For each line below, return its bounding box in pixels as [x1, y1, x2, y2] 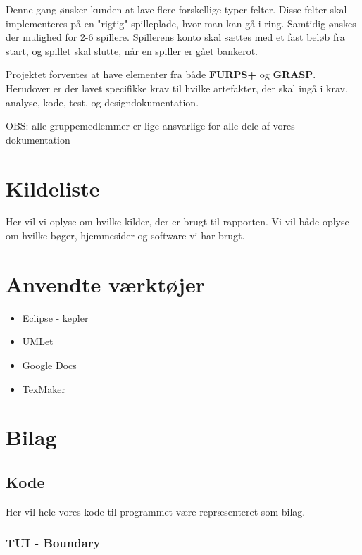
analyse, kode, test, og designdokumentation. [6, 94, 199, 109]
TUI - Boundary [6, 534, 101, 551]
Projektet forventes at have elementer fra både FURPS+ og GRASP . [6, 67, 316, 82]
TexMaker [22, 381, 65, 396]
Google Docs [22, 357, 77, 372]
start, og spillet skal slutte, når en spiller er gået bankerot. [6, 43, 258, 58]
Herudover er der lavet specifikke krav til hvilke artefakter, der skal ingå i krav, [6, 80, 348, 95]
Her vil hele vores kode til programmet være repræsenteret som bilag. [6, 504, 306, 518]
